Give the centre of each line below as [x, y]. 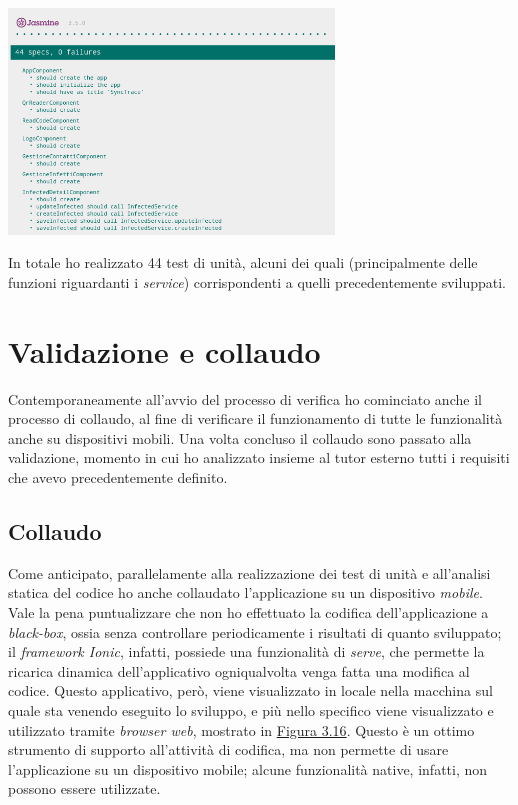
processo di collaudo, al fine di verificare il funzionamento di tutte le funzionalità [255, 418]
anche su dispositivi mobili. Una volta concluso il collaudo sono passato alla [240, 437]
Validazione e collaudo [164, 350]
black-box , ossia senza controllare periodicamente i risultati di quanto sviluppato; [255, 631]
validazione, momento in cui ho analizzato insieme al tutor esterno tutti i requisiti [259, 457]
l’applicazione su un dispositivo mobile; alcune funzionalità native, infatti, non [248, 768]
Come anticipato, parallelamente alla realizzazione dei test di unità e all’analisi [249, 572]
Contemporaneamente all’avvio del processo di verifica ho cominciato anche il [245, 398]
